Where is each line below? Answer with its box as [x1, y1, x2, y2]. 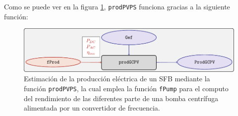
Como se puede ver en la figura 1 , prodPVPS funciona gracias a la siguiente [4, 1, 230, 11]
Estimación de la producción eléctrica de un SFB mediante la [24, 73, 210, 84]
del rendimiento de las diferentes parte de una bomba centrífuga [24, 93, 218, 103]
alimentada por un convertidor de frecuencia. [24, 103, 160, 113]
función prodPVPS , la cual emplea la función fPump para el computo [24, 83, 229, 93]
